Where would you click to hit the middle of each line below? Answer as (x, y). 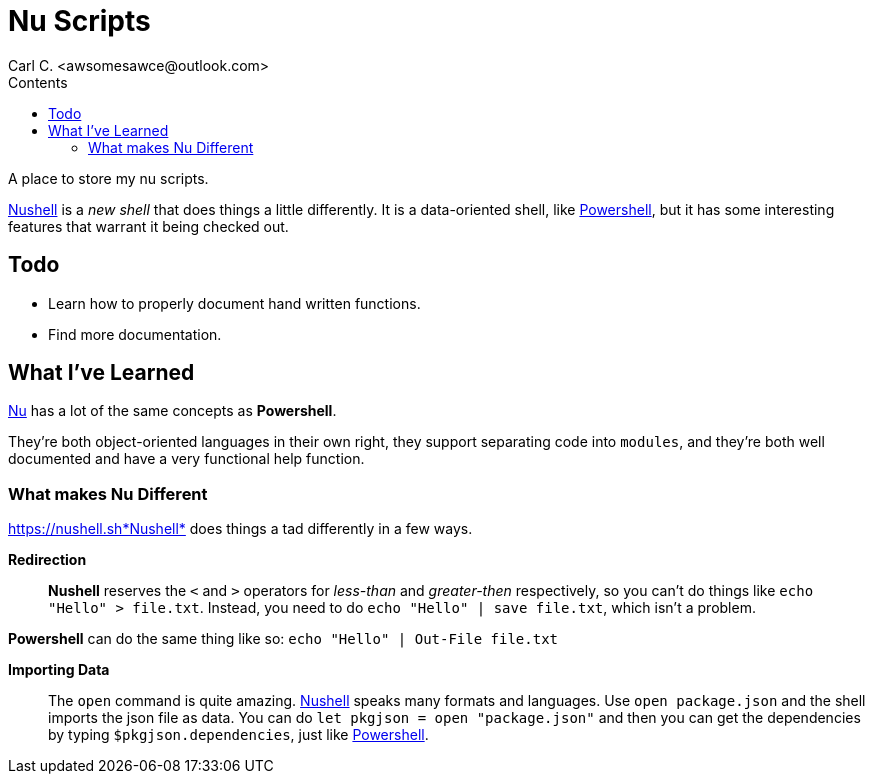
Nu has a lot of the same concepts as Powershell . (172, 411)
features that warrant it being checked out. (148, 226)
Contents (38, 82)
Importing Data (59, 670)
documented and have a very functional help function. (186, 459)
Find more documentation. (135, 334)
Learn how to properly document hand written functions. (234, 303)
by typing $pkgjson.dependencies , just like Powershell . (238, 735)
